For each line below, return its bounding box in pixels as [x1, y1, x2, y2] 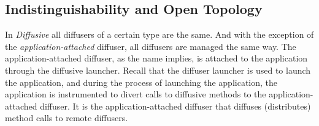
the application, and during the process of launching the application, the [5, 75, 278, 88]
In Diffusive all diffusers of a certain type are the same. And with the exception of [5, 28, 314, 41]
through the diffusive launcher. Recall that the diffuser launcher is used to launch [5, 63, 311, 76]
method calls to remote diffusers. [5, 111, 128, 124]
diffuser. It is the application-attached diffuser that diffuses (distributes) [40, 99, 311, 112]
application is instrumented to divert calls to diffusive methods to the [5, 88, 266, 100]
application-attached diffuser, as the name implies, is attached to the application [5, 52, 308, 65]
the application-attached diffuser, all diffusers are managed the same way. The [5, 40, 296, 52]
